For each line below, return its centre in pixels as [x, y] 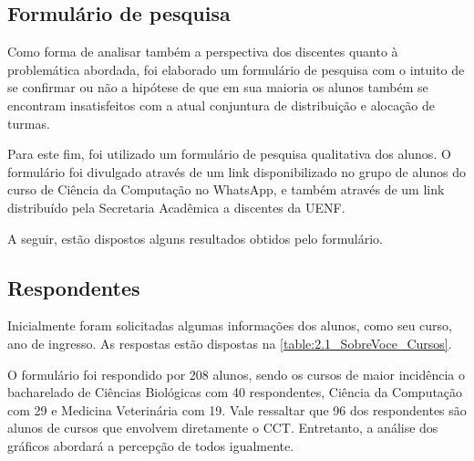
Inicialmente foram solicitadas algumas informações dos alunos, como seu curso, [230, 325]
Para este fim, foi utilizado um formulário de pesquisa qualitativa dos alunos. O [229, 154]
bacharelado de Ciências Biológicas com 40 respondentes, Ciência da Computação [235, 392]
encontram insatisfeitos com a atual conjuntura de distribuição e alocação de [222, 105]
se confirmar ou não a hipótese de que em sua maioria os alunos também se [218, 87]
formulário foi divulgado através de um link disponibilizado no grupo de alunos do [237, 171]
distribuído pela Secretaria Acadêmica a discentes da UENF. [176, 207]
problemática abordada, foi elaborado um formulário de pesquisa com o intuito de [236, 69]
